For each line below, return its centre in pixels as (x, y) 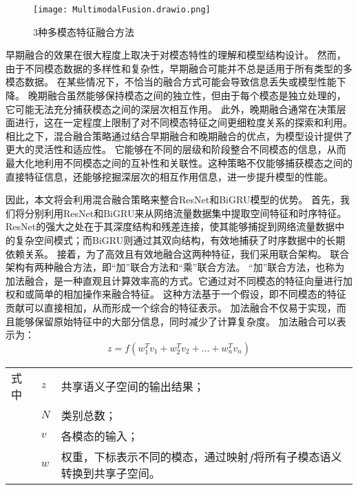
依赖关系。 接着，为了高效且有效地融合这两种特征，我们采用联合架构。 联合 (178, 253)
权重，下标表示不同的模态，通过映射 (155, 456)
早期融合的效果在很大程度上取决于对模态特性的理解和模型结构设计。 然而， (176, 55)
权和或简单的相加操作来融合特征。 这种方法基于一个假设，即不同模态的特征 (176, 294)
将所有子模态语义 (298, 456)
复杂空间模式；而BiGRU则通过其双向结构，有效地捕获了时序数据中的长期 (180, 239)
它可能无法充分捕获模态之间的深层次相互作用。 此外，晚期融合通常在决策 (171, 109)
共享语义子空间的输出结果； (133, 386)
